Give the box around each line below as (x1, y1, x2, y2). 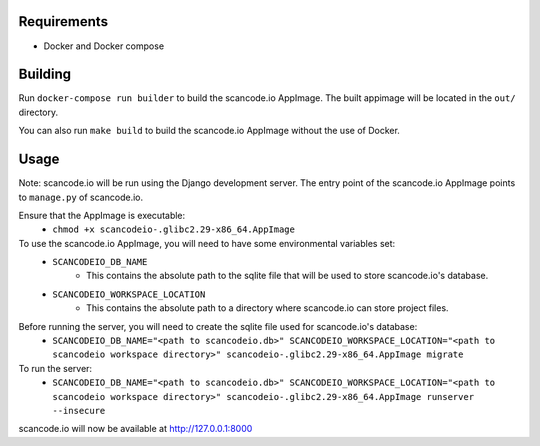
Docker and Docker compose (43, 40, 165, 52)
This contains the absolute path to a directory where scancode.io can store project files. (86, 302, 449, 314)
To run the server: (18, 362, 93, 374)
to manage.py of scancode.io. (18, 191, 144, 203)
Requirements (18, 13, 109, 30)
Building (18, 66, 72, 83)
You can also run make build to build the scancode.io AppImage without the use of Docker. (18, 125, 400, 137)
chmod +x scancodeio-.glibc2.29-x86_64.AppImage (52, 224, 295, 235)
